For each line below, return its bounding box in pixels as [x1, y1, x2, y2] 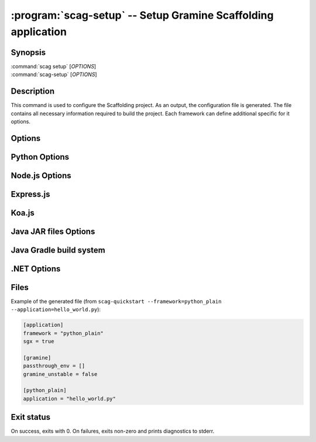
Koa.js [11, 208, 35, 217]
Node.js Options [11, 170, 71, 181]
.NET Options [11, 264, 61, 274]
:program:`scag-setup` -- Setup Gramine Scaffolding [11, 9, 274, 22]
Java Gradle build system [11, 245, 105, 255]
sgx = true [23, 338, 54, 345]
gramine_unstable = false [23, 371, 98, 377]
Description [11, 87, 55, 96]
